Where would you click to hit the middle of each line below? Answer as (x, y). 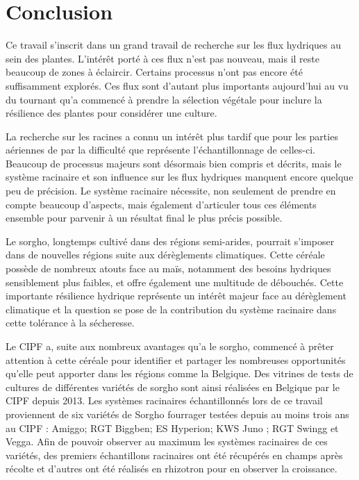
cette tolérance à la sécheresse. (70, 323)
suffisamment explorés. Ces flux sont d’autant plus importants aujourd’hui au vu (177, 85)
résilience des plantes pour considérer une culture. (111, 113)
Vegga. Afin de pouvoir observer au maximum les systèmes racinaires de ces (167, 441)
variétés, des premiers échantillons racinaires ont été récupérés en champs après (174, 455)
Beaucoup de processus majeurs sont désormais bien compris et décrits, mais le (174, 163)
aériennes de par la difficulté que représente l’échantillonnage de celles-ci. (161, 150)
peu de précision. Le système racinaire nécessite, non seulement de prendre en (171, 191)
